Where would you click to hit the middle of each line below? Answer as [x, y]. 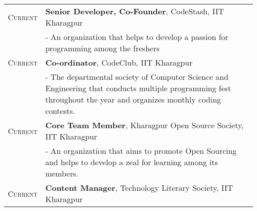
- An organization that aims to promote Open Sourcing [141, 151]
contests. [60, 111]
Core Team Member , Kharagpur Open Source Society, [144, 125]
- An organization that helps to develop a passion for [137, 37]
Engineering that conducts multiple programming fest [138, 88]
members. [62, 173]
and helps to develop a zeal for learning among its [131, 162]
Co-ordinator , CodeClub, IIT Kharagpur [119, 62]
